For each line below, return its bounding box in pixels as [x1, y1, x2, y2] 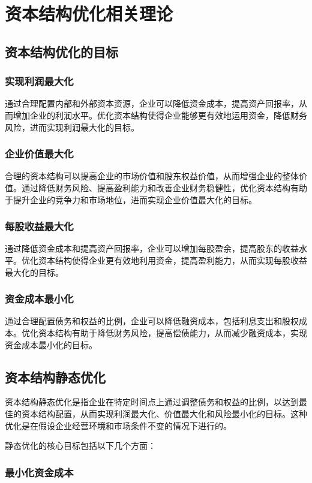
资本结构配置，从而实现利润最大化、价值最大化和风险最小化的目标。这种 [21, 407, 307, 419]
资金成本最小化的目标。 [5, 338, 97, 351]
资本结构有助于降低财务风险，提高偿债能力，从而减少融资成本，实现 [38, 326, 307, 339]
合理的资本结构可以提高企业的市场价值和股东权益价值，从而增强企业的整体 [5, 170, 299, 182]
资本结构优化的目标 [5, 42, 118, 61]
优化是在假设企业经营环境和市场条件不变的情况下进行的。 [5, 419, 232, 431]
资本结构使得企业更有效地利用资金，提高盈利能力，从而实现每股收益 [38, 253, 307, 266]
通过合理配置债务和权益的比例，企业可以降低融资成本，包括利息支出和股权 [5, 315, 299, 327]
